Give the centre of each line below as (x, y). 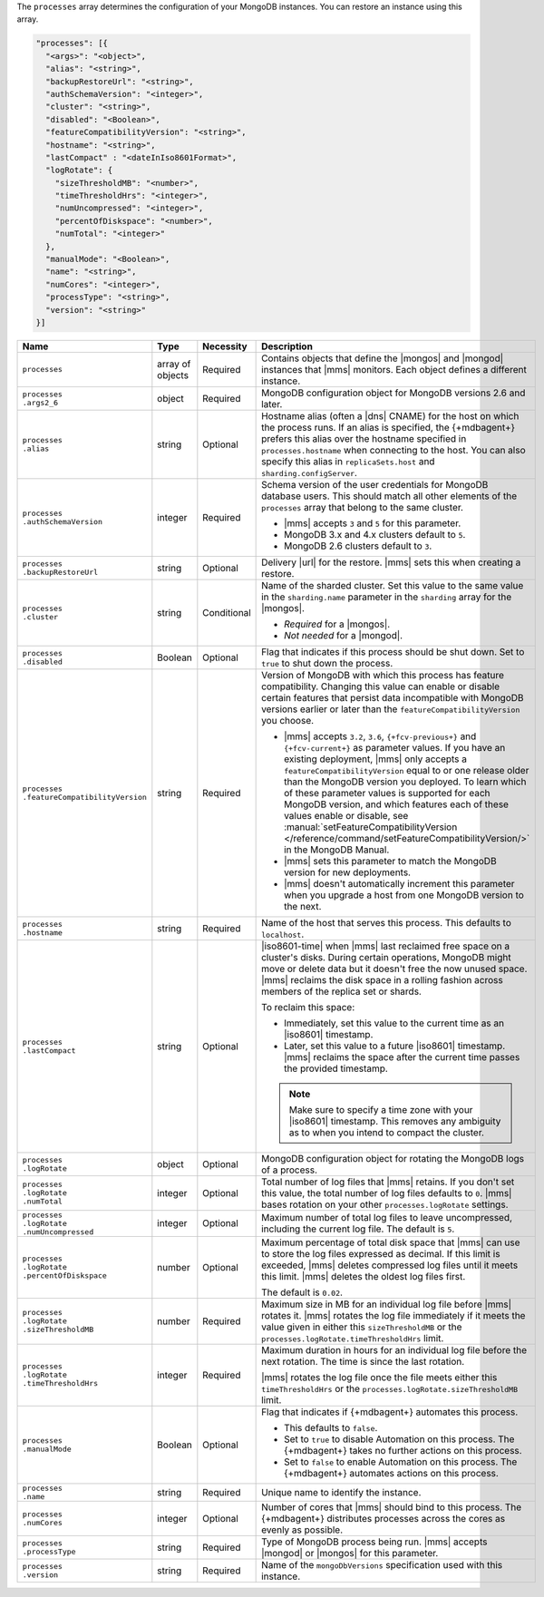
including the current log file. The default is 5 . (358, 1229)
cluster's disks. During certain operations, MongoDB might (386, 957)
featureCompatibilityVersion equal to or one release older (407, 770)
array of (174, 364)
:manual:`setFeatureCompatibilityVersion (371, 827)
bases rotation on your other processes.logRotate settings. (385, 1204)
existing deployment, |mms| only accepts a (375, 759)
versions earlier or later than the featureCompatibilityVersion (391, 709)
